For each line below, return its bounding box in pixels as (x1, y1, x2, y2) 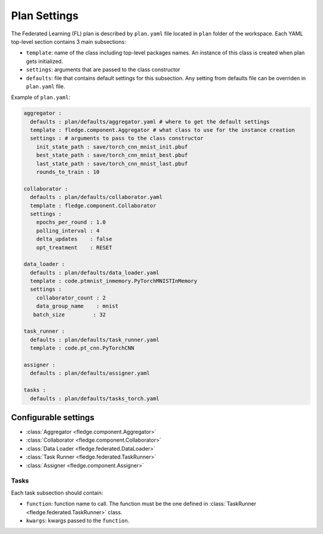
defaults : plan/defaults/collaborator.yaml (30, 194, 163, 201)
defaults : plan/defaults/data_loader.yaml (30, 269, 160, 276)
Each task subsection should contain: (11, 489, 103, 496)
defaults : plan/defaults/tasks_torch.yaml (30, 395, 160, 402)
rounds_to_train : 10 (36, 168, 100, 175)
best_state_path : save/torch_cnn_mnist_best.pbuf (36, 152, 188, 159)
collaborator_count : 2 (36, 294, 106, 301)
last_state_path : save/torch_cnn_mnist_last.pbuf (36, 160, 188, 167)
